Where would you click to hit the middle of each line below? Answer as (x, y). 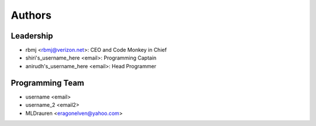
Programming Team (48, 83)
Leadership (32, 36)
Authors (31, 15)
